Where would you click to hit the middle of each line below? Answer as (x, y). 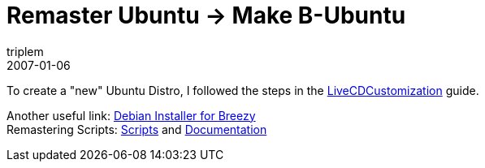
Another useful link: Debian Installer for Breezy (131, 115)
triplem (25, 51)
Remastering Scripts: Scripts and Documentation (137, 129)
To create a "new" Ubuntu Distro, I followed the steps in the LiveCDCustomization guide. (243, 90)
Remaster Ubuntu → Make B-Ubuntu (206, 15)
